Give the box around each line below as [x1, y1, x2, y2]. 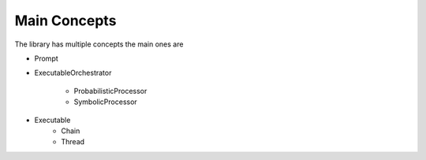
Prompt [34, 54, 58, 63]
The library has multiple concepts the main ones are [14, 39, 184, 49]
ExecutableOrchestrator [34, 68, 112, 78]
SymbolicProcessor [73, 97, 137, 106]
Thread [61, 137, 85, 147]
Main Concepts [14, 12, 117, 29]
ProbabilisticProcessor [73, 86, 148, 95]
